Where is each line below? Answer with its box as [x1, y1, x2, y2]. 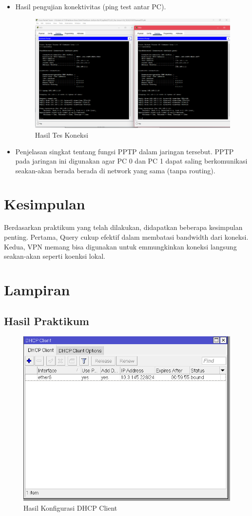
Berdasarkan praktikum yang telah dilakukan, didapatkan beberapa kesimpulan [4, 222, 243, 232]
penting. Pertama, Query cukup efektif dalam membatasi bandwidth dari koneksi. [4, 232, 249, 242]
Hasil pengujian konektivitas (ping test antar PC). [15, 1, 166, 11]
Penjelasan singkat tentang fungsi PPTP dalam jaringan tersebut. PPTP [15, 146, 234, 156]
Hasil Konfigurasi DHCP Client [23, 502, 117, 513]
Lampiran [4, 279, 70, 299]
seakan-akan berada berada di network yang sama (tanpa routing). [15, 165, 215, 175]
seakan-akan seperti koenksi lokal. [4, 251, 105, 261]
